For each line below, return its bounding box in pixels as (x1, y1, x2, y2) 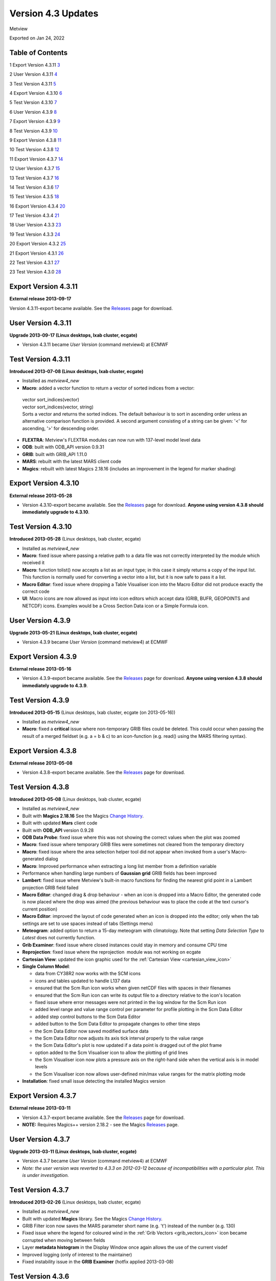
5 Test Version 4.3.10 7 (9, 99, 57, 106)
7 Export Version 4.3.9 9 (9, 118, 61, 125)
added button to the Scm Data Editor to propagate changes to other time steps (35, 1021, 200, 1027)
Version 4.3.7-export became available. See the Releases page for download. (22, 1114, 185, 1121)
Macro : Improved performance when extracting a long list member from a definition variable (22, 863, 217, 869)
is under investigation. (22, 1172, 69, 1178)
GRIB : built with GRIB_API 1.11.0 (22, 451, 87, 457)
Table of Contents (9, 48, 68, 57)
